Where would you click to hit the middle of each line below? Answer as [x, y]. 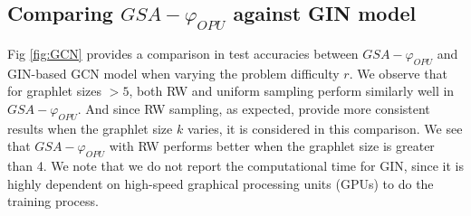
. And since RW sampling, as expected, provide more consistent [254, 108]
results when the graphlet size [90, 128]
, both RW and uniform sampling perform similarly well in [292, 91]
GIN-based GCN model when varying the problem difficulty [173, 73]
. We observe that [398, 73]
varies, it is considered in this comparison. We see [325, 128]
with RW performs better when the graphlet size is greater [272, 146]
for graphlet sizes [55, 91]
